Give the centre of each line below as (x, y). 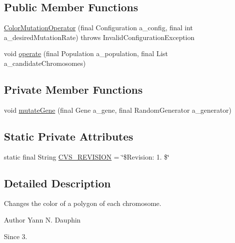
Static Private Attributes (69, 136)
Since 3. (16, 236)
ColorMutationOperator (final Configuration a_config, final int (99, 28)
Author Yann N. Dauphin (42, 219)
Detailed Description (58, 183)
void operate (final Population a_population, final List (86, 53)
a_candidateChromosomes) (45, 63)
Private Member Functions (73, 89)
